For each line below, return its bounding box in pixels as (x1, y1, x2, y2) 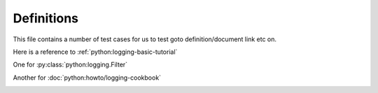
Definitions (13, 10, 79, 26)
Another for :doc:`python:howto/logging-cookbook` (13, 73, 161, 82)
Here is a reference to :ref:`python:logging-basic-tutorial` (13, 48, 178, 56)
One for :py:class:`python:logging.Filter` (13, 60, 128, 69)
